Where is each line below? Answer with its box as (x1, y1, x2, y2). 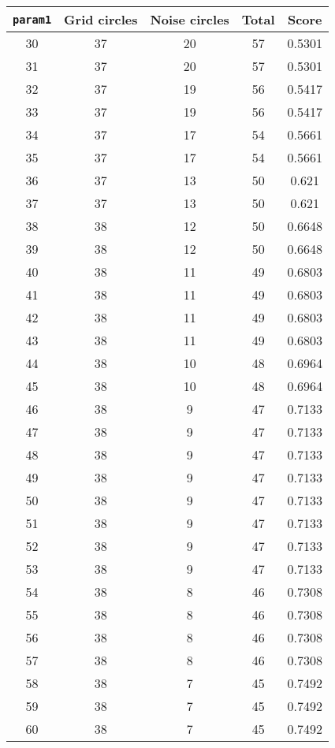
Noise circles (150, 10, 229, 28)
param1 (13, 13, 52, 26)
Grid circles (64, 10, 138, 28)
